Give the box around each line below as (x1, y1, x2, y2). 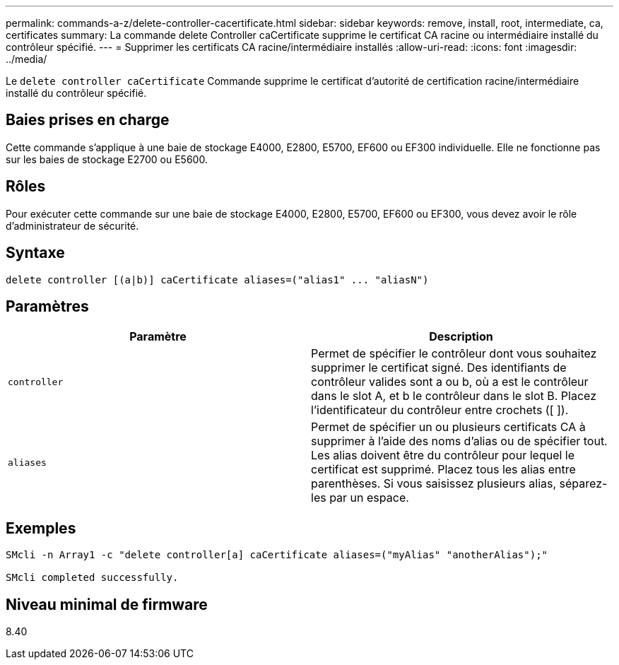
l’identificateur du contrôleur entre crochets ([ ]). (311, 403, 569, 418)
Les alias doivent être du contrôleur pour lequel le (311, 448, 575, 463)
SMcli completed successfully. (6, 572, 179, 584)
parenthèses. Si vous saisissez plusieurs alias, (311, 476, 557, 491)
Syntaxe (6, 244, 65, 262)
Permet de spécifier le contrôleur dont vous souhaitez (311, 346, 597, 361)
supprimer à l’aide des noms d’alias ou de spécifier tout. (311, 434, 608, 449)
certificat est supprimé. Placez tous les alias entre (311, 462, 576, 477)
